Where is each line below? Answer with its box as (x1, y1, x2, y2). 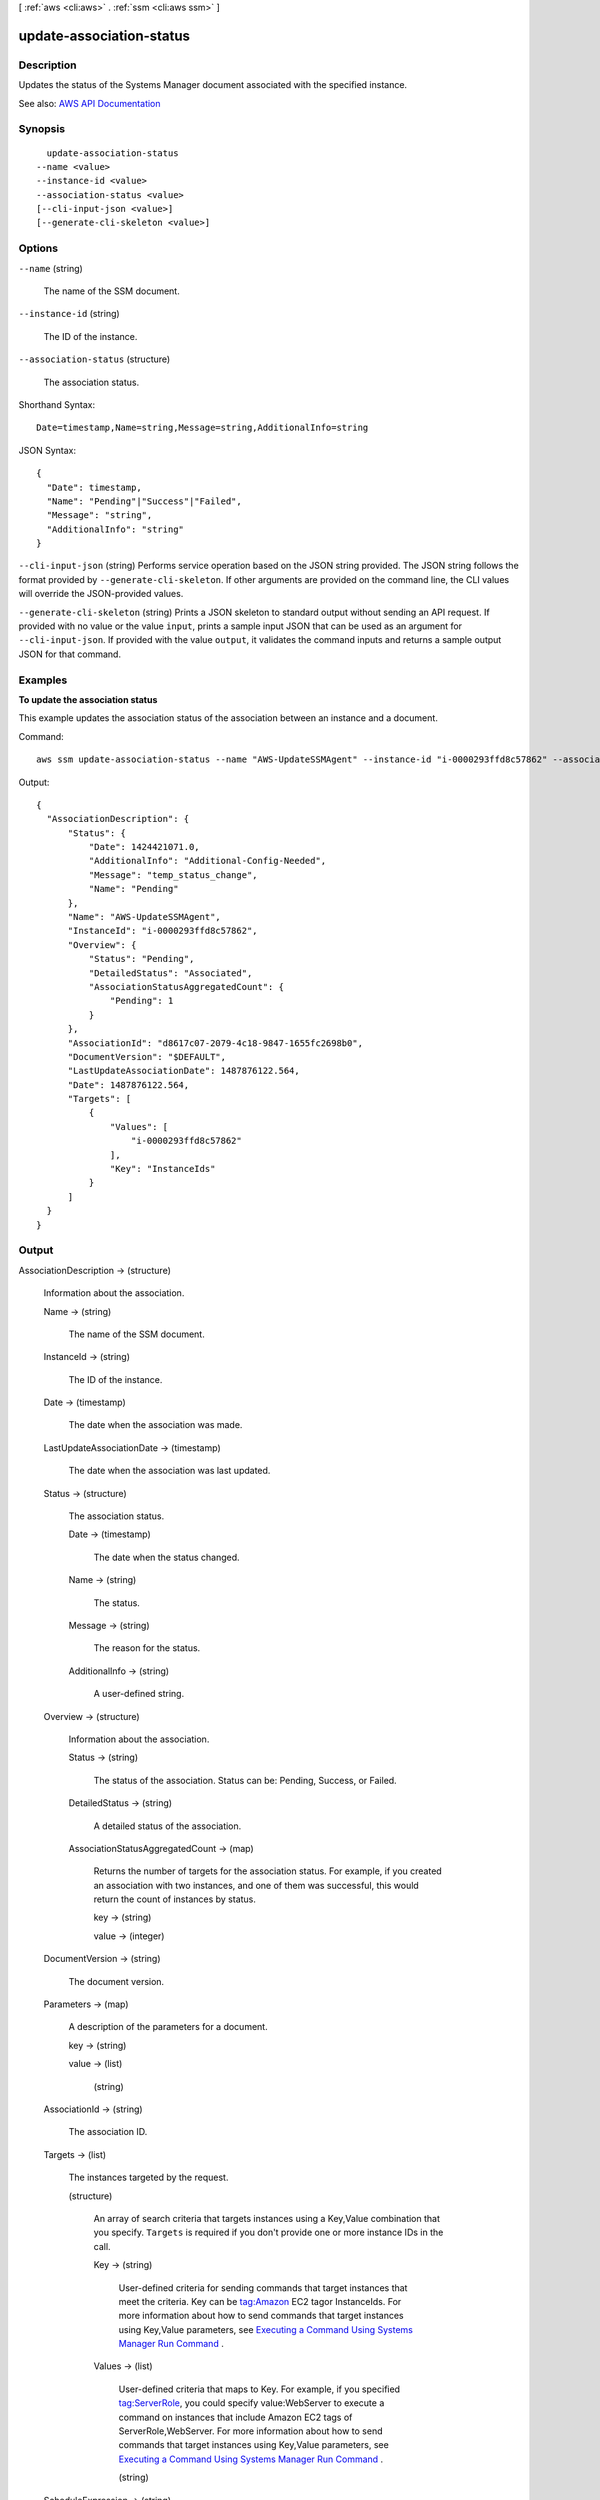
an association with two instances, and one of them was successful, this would (93, 1879, 419, 1891)
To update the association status (18, 693, 158, 705)
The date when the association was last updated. (68, 1465, 271, 1477)
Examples (18, 673, 68, 687)
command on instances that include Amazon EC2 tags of (118, 2411, 353, 2423)
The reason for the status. (93, 1642, 201, 1654)
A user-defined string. (93, 1688, 185, 1700)
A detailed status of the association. (93, 1820, 242, 1832)
